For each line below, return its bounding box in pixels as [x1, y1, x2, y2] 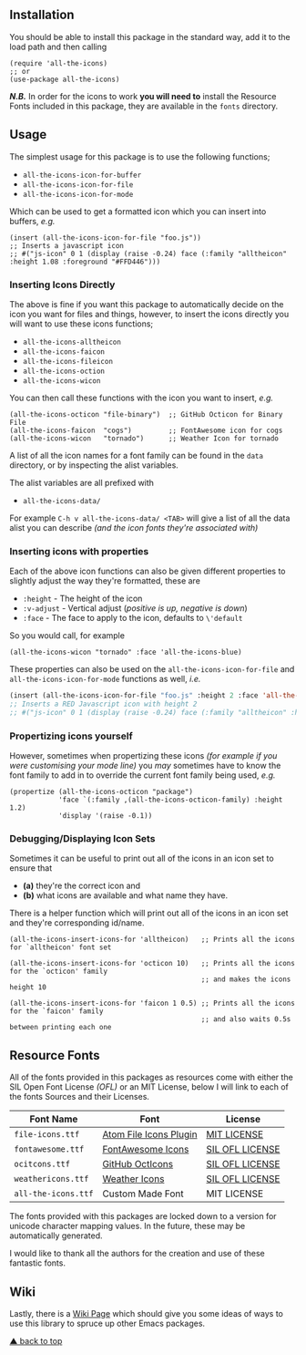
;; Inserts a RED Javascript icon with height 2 [9, 699, 198, 709]
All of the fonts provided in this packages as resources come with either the [9, 1071, 293, 1083]
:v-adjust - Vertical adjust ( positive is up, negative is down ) [22, 603, 248, 614]
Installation [9, 7, 75, 23]
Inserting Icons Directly [9, 278, 116, 291]
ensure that [9, 863, 53, 874]
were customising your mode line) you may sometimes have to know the [9, 760, 281, 771]
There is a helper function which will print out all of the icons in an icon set [9, 907, 289, 919]
